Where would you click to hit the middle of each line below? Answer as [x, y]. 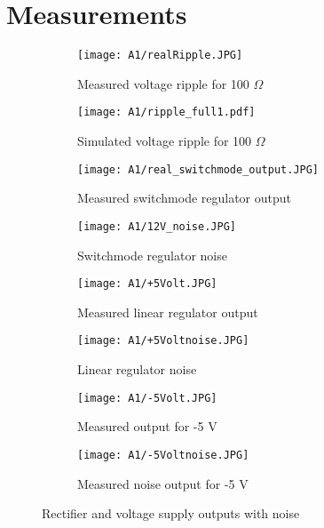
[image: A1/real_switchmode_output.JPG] [198, 169]
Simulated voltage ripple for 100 [165, 141]
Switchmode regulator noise [152, 255]
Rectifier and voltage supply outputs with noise [171, 513]
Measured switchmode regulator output [185, 198]
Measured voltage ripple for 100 [163, 83]
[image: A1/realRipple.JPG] [160, 56]
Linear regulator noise [137, 369]
